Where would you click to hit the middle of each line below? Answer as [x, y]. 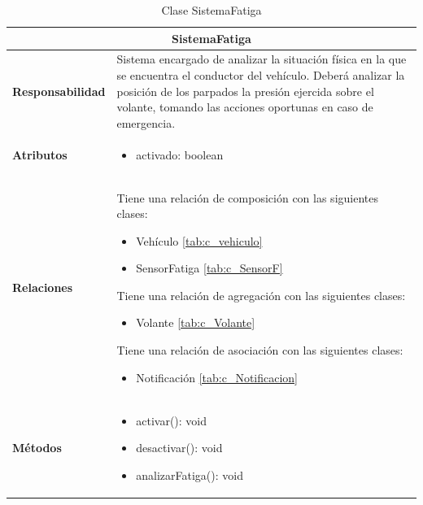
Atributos [40, 154]
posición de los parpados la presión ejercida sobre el [245, 91]
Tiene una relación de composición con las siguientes [247, 197]
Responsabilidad [59, 91]
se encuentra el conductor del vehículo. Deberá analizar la [261, 75]
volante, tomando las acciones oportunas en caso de [245, 107]
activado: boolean [180, 154]
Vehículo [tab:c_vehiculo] [199, 240]
